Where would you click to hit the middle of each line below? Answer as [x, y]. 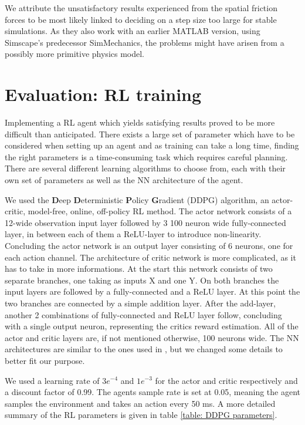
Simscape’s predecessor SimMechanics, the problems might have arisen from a [145, 42]
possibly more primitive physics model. [74, 54]
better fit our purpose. [45, 360]
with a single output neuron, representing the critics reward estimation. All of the [152, 326]
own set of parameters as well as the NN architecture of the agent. [124, 180]
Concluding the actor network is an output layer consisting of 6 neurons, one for [149, 246]
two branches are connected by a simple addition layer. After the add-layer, [140, 303]
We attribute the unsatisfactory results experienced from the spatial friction [141, 8]
